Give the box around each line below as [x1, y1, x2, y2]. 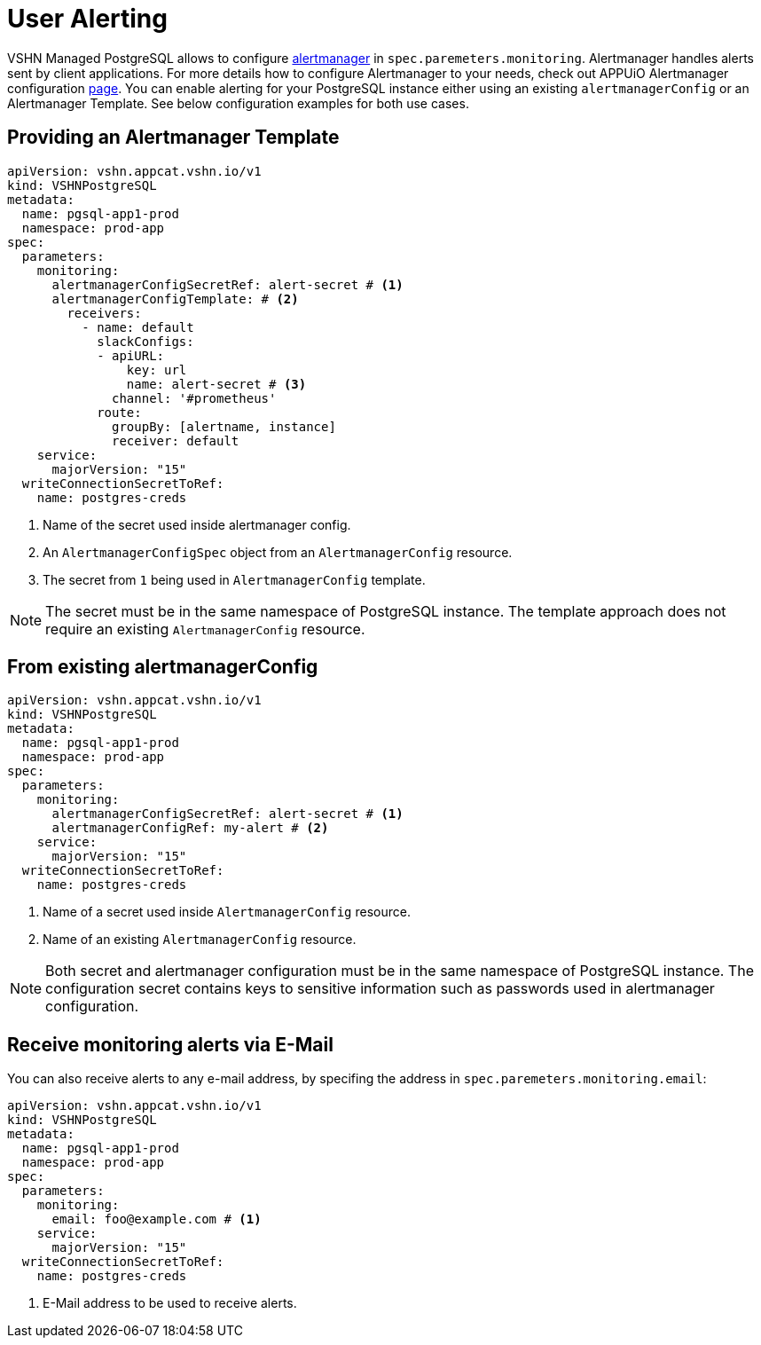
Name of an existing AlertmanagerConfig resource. [43, 932, 357, 948]
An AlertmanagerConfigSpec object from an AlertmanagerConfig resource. [43, 544, 513, 560]
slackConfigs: [97, 334, 194, 349]
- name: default [82, 319, 194, 334]
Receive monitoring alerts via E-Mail [7, 1033, 333, 1056]
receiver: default [112, 433, 239, 448]
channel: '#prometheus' [112, 390, 277, 405]
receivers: [67, 305, 142, 320]
